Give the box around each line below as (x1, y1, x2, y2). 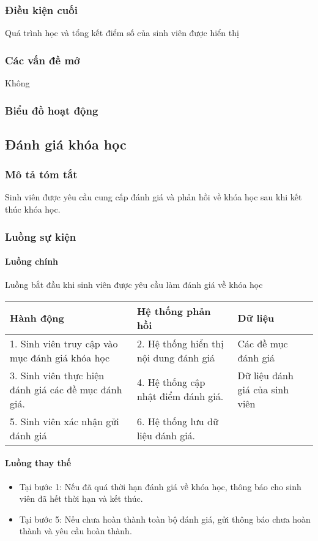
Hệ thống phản (136, 303, 211, 318)
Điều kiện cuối (5, 2, 78, 17)
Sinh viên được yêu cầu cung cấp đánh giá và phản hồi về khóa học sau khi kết (5, 191, 302, 203)
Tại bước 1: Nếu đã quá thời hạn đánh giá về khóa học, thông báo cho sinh (19, 480, 301, 493)
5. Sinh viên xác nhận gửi (10, 414, 119, 428)
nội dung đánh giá (136, 350, 215, 365)
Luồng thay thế (5, 456, 72, 469)
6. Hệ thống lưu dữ (136, 414, 218, 428)
